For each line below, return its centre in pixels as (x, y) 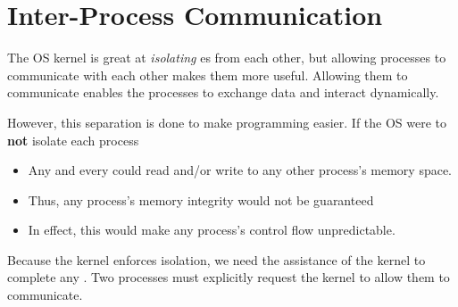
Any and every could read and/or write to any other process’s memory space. (240, 170)
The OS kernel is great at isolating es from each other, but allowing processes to (227, 58)
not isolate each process (73, 140)
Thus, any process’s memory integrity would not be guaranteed (201, 199)
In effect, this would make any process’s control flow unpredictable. (212, 230)
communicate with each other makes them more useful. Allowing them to (208, 75)
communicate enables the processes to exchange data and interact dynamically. (223, 92)
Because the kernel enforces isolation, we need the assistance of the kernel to (217, 259)
